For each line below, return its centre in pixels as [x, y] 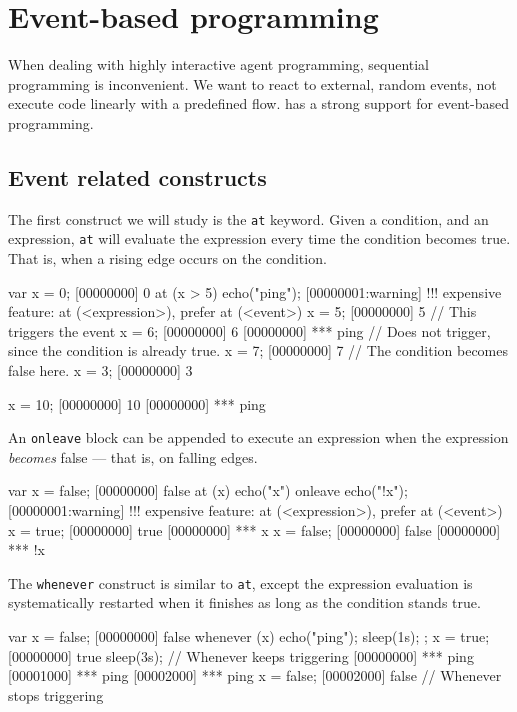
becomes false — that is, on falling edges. [133, 456]
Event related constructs [137, 176]
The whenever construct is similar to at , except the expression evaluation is [240, 582]
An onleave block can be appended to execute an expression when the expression [258, 437]
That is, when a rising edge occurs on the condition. [167, 258]
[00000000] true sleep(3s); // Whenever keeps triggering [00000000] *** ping [241, 655]
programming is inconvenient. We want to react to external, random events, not [252, 83]
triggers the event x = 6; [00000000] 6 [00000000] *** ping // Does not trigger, [249, 330]
